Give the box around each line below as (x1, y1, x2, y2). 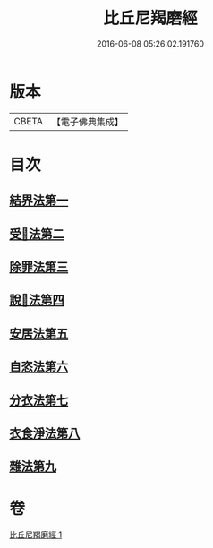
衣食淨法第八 (9, 426, 81, 441)
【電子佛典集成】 (51, 116, 124, 128)
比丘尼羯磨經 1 (9, 529, 63, 540)
